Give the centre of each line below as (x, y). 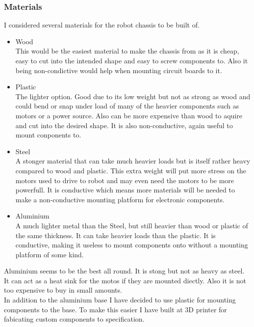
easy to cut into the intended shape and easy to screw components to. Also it (132, 60)
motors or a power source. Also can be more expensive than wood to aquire (129, 115)
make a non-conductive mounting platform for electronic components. (120, 199)
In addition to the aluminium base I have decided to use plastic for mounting (120, 300)
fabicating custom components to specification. (74, 319)
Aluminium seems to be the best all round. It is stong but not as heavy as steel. (124, 271)
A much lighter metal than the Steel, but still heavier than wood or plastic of (132, 225)
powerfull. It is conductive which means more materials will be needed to (125, 190)
